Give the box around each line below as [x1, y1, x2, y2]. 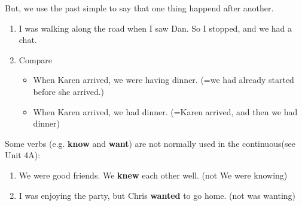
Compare [19, 53, 53, 66]
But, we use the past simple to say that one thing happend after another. [5, 2, 274, 14]
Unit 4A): [5, 149, 41, 161]
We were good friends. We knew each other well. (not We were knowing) [19, 168, 288, 181]
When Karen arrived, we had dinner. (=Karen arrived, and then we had [33, 105, 298, 118]
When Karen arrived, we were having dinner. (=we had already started [33, 73, 294, 86]
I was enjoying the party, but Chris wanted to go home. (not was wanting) [19, 189, 296, 201]
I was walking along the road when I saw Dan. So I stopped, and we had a [19, 21, 292, 34]
